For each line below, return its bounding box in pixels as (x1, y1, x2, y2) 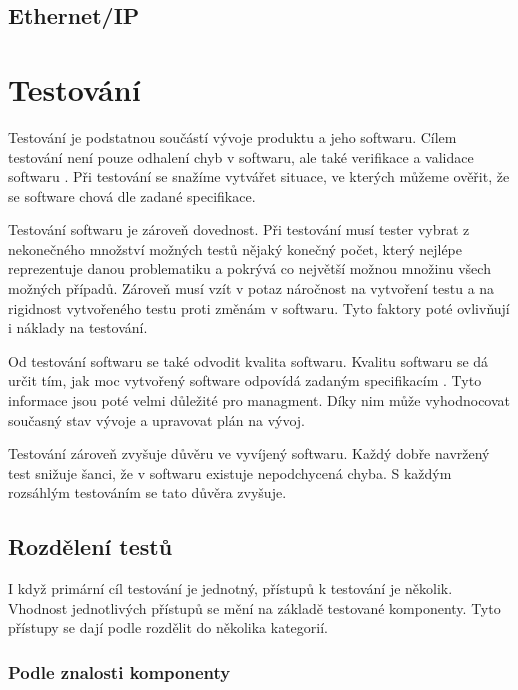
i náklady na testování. (8, 317, 148, 338)
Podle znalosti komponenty (8, 659, 231, 684)
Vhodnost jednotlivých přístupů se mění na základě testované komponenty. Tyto (8, 597, 501, 618)
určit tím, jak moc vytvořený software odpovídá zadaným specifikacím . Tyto (8, 370, 482, 391)
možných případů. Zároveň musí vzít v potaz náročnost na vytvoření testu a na (8, 278, 495, 299)
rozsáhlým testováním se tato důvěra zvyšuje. (8, 482, 287, 503)
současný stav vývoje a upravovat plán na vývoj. (8, 409, 306, 430)
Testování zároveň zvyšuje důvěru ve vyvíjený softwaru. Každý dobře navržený (8, 443, 490, 464)
